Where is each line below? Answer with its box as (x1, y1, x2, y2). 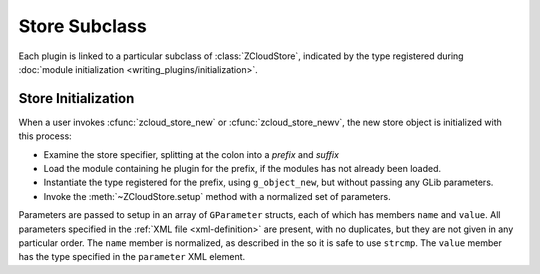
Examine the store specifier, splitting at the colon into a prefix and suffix (43, 148, 340, 160)
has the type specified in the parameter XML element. (18, 251, 246, 263)
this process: (18, 130, 72, 142)
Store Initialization (18, 90, 135, 107)
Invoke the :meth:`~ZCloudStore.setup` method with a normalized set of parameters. (43, 190, 391, 202)
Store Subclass (18, 15, 147, 37)
